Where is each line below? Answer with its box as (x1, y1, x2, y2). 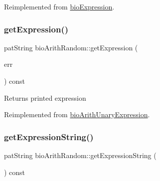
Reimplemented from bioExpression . (4, 1, 115, 11)
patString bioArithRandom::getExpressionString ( (4, 150, 157, 160)
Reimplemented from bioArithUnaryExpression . (4, 109, 150, 120)
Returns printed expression (4, 92, 86, 103)
